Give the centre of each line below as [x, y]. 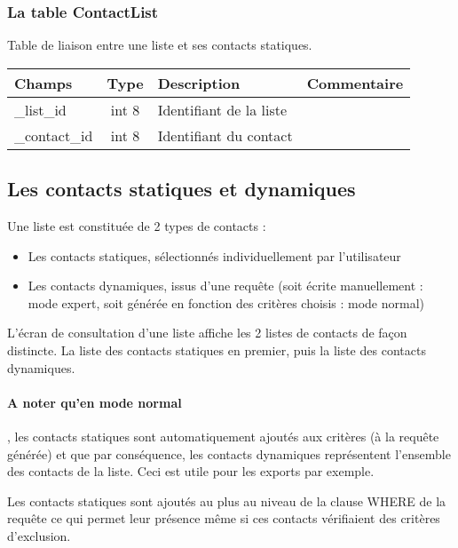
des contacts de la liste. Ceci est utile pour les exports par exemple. [191, 471]
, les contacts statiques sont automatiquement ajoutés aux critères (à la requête [223, 436]
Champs [43, 83]
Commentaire [355, 83]
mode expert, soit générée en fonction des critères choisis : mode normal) [226, 302]
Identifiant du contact [225, 135]
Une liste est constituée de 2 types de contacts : [137, 226]
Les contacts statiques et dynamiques [182, 189]
